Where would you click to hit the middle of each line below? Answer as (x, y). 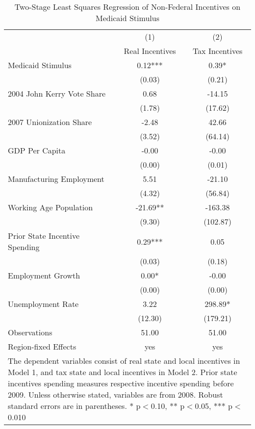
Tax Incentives (217, 51)
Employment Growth (44, 275)
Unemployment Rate (43, 304)
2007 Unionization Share (50, 122)
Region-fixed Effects (42, 346)
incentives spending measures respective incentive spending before (121, 383)
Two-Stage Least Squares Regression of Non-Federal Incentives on (127, 7)
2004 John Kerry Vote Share (57, 93)
